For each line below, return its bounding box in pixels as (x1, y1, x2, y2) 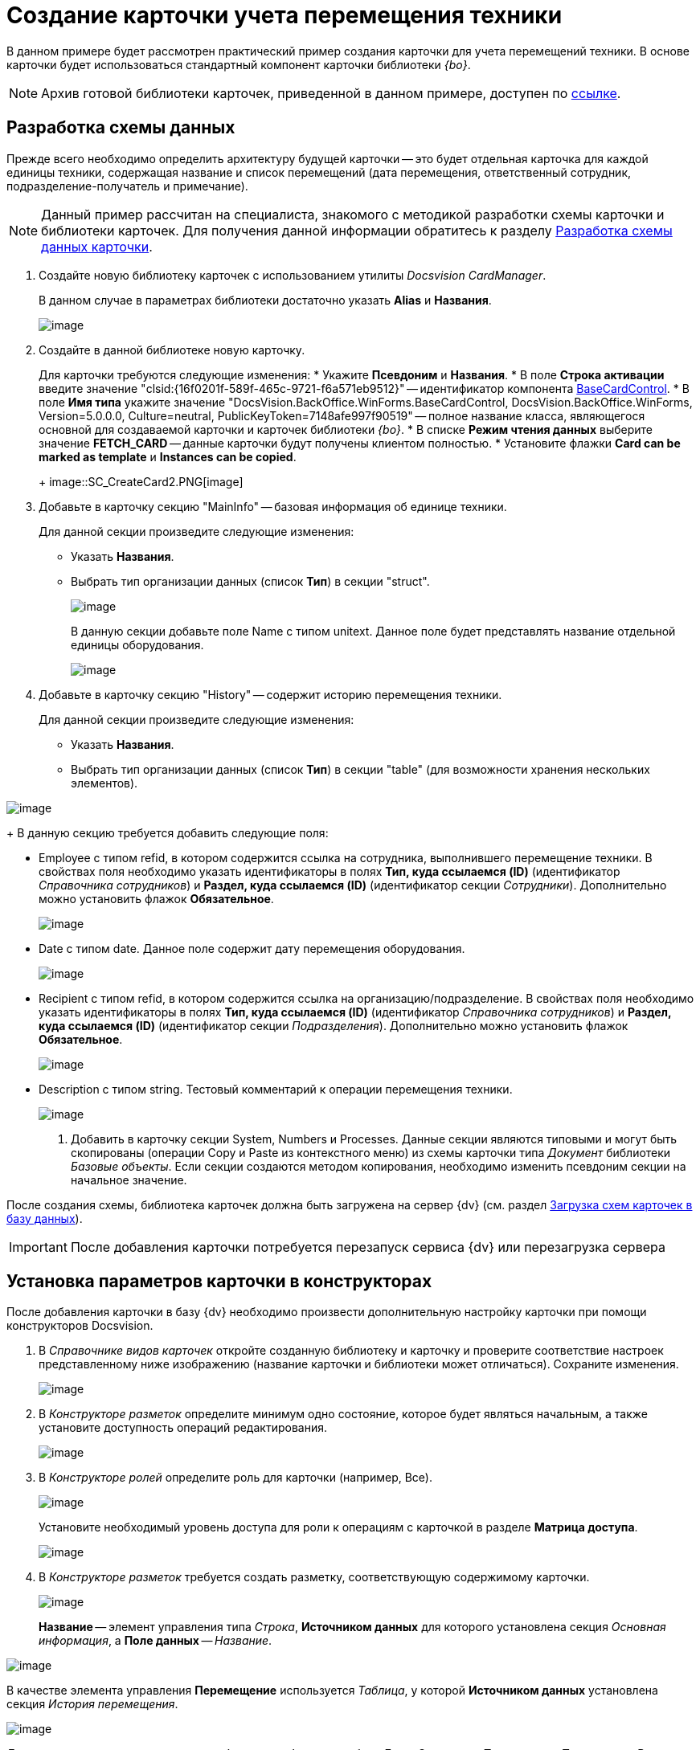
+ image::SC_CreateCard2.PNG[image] (39, 474, 244, 489)
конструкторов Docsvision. (6, 1319, 154, 1333)
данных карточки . (41, 238, 153, 255)
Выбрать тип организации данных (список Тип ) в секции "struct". (71, 574, 430, 588)
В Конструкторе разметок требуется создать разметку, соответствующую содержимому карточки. (39, 1570, 590, 1584)
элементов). (71, 775, 138, 790)
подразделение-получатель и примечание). (6, 178, 248, 193)
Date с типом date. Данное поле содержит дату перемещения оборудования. (39, 941, 465, 955)
